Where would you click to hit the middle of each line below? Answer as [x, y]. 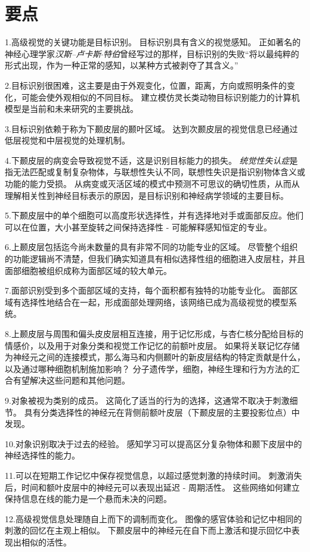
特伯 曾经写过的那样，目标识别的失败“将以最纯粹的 [201, 53]
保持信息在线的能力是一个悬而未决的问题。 [88, 499]
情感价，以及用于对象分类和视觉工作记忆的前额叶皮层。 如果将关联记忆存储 [152, 345]
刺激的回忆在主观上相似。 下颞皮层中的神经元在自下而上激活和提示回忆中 [148, 530]
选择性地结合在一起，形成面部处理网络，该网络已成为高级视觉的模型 [155, 302]
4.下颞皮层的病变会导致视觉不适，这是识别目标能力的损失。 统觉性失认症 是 [151, 160]
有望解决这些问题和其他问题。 [71, 380]
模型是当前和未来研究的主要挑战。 [72, 109]
